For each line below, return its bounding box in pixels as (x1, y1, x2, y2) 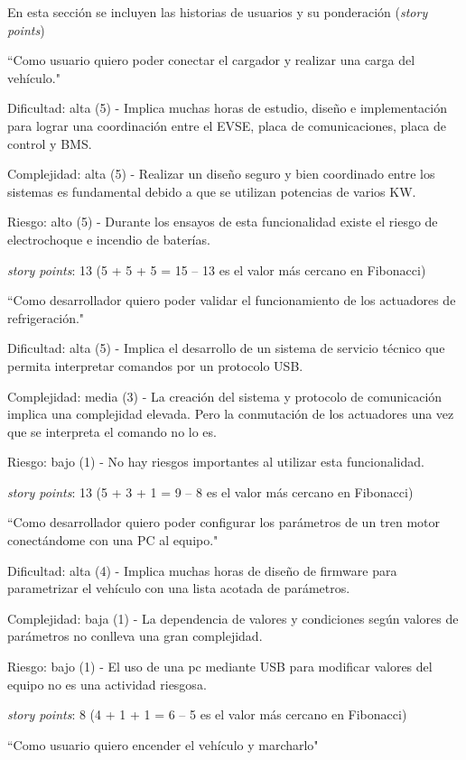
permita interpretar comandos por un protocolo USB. (7, 356, 303, 375)
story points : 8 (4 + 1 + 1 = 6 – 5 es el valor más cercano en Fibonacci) (7, 705, 407, 724)
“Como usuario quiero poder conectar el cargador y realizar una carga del (7, 51, 415, 70)
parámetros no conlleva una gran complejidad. (7, 626, 263, 645)
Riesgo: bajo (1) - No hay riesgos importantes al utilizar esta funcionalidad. (7, 452, 424, 471)
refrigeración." (7, 308, 85, 327)
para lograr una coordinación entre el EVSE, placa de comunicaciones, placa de (7, 116, 447, 134)
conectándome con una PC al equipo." (7, 531, 219, 550)
